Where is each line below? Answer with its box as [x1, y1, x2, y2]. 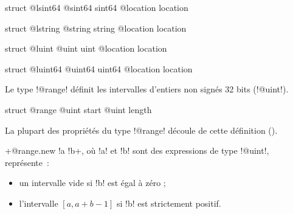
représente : [5, 156, 49, 168]
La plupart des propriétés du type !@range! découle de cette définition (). [5, 123, 278, 136]
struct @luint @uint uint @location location [5, 42, 167, 55]
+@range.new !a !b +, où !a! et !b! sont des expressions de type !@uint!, [5, 144, 269, 157]
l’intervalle [19, 196, 58, 209]
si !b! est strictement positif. [116, 196, 221, 209]
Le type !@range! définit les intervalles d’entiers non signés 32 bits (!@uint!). [5, 83, 289, 95]
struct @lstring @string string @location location [5, 21, 187, 34]
